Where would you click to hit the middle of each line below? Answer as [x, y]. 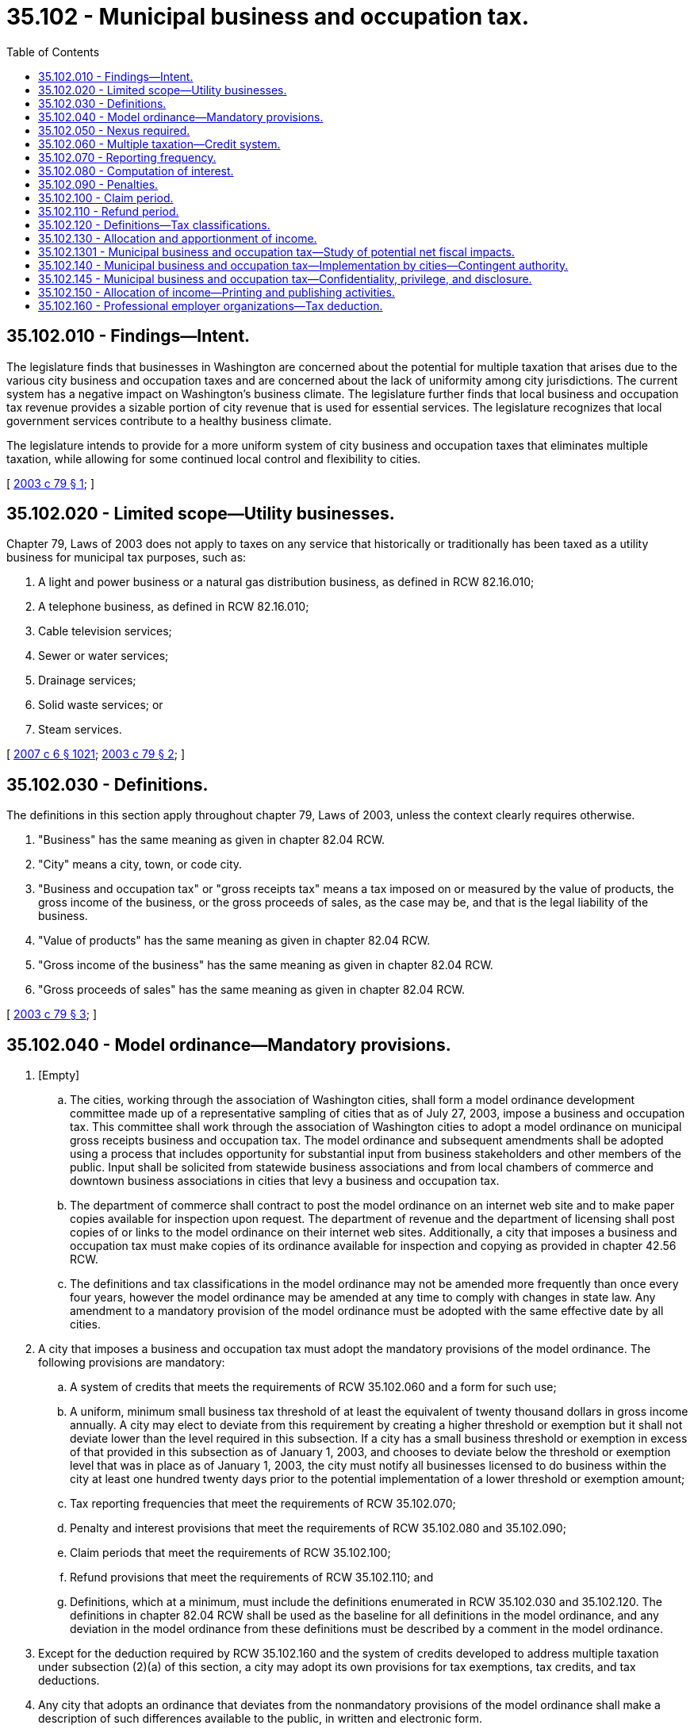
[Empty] [59, 1075]
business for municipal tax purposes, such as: [127, 558]
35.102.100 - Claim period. [106, 197]
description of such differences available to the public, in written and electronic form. [261, 1719]
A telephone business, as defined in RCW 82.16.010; [174, 607]
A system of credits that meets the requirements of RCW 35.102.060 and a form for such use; [313, 1387]
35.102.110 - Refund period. [109, 211]
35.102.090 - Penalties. [98, 184]
